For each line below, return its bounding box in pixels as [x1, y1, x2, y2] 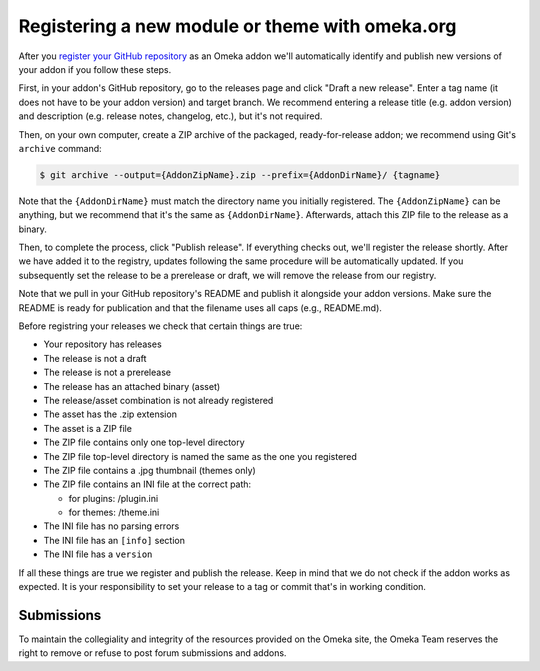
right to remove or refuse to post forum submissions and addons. [18, 647, 287, 659]
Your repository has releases [43, 338, 162, 350]
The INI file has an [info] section [43, 534, 185, 546]
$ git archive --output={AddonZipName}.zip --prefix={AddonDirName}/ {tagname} [39, 169, 441, 180]
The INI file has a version [43, 548, 153, 560]
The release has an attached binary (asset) [43, 380, 221, 392]
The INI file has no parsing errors [43, 520, 180, 532]
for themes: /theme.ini [68, 506, 160, 519]
